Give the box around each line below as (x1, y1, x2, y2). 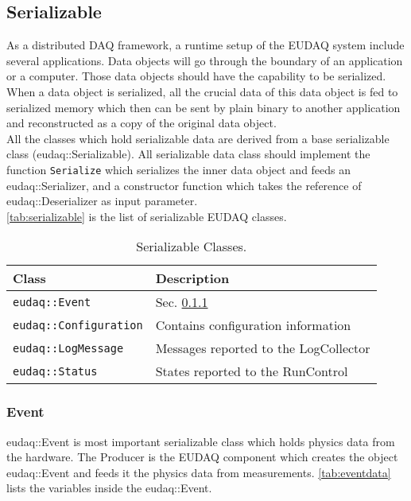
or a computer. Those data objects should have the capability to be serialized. (6, 68, 386, 84)
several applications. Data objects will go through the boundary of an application (6, 52, 403, 68)
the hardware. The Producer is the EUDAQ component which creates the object (6, 449, 398, 465)
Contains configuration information (155, 316, 351, 335)
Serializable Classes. (136, 237, 247, 256)
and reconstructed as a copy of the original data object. (6, 115, 277, 131)
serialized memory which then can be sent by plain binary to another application (6, 99, 401, 115)
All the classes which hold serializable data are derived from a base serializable (6, 130, 390, 146)
